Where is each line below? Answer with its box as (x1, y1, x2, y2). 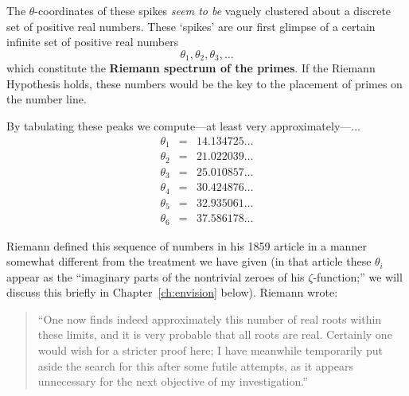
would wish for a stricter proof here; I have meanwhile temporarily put (37, 342, 384, 359)
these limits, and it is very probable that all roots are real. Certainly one (37, 326, 392, 343)
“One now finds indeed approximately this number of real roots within (37, 310, 382, 327)
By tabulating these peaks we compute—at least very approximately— (6, 118, 352, 134)
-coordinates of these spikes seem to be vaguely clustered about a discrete (34, 2, 391, 18)
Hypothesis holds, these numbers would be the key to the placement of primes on (6, 75, 403, 91)
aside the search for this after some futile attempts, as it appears (37, 357, 353, 374)
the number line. (6, 91, 87, 107)
